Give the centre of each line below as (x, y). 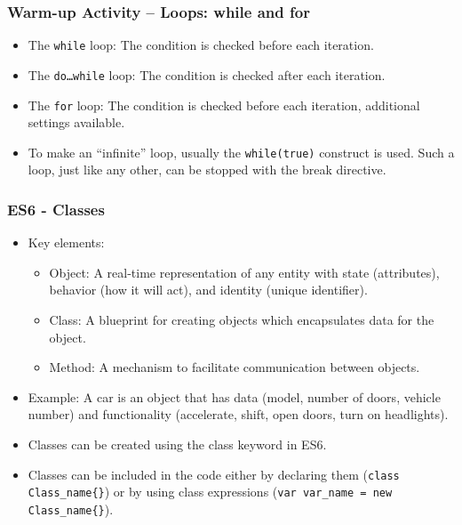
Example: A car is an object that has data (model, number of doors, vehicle (234, 396)
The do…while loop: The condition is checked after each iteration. (207, 74)
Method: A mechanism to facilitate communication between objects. (235, 367)
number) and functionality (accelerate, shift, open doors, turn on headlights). (238, 414)
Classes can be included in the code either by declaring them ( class (214, 474)
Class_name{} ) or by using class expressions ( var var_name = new (210, 492)
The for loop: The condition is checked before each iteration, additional (224, 105)
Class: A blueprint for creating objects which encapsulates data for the (242, 320)
